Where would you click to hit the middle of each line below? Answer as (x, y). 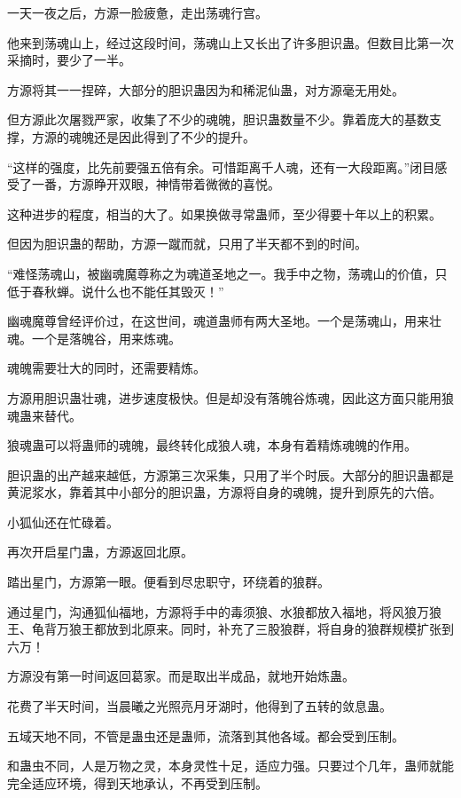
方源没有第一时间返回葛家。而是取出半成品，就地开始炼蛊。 (181, 676)
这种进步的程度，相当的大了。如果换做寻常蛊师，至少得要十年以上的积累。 (224, 213)
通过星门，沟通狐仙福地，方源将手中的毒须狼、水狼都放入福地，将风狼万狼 (224, 611)
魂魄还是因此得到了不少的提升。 (162, 136)
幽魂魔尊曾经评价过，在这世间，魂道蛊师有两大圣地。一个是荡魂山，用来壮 (224, 321)
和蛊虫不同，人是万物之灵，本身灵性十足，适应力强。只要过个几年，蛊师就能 (230, 766)
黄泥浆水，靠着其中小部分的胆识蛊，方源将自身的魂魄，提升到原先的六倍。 (224, 492)
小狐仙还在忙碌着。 (63, 521)
